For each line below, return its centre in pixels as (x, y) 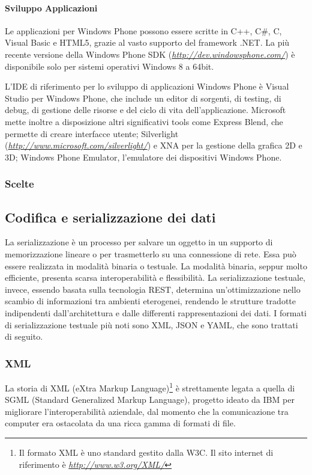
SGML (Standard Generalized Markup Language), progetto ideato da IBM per (150, 400)
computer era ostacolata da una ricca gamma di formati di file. (120, 423)
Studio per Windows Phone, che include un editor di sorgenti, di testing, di (143, 98)
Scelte (19, 184)
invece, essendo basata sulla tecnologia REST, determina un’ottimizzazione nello (153, 289)
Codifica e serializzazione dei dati (110, 217)
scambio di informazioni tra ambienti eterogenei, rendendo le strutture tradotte (151, 301)
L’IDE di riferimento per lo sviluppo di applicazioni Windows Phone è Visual (147, 86)
